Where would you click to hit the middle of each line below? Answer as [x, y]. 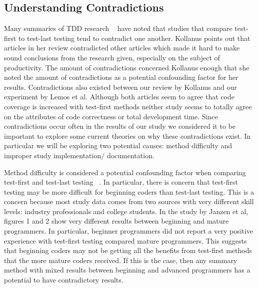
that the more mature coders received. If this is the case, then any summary [121, 260]
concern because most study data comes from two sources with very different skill [129, 201]
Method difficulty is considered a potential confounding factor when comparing [125, 172]
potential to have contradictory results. [64, 280]
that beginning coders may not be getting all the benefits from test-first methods [128, 250]
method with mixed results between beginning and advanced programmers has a [127, 270]
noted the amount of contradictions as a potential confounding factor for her [121, 77]
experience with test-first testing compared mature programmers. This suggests [125, 240]
